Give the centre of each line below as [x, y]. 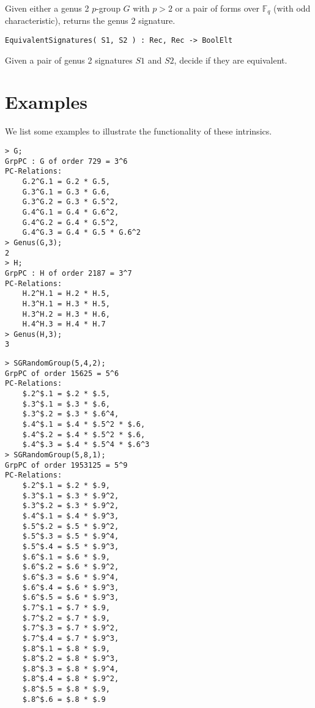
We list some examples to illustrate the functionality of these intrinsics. [139, 131]
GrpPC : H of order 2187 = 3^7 [69, 273]
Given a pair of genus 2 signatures [69, 60]
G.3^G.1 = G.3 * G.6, [66, 192]
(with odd [292, 8]
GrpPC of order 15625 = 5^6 [62, 373]
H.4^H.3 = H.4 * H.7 [64, 324]
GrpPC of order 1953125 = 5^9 [66, 465]
